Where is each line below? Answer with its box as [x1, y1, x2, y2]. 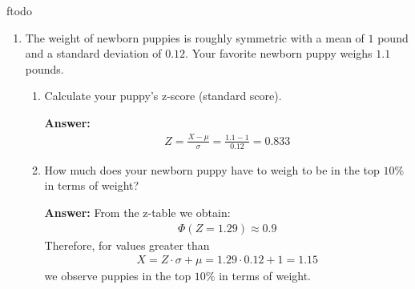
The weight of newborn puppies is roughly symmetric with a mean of [25, 29, 365, 46]
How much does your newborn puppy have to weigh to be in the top [44, 161, 380, 178]
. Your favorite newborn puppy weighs [185, 45, 373, 62]
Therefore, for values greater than [44, 236, 210, 253]
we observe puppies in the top [44, 267, 191, 284]
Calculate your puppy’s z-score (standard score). [44, 87, 282, 104]
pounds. [25, 60, 64, 77]
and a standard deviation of [25, 45, 162, 62]
